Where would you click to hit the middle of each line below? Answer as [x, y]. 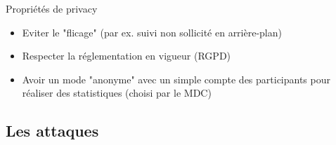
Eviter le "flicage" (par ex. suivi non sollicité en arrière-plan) [152, 32]
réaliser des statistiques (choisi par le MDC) [117, 93]
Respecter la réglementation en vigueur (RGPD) [127, 56]
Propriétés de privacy [52, 8]
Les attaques [52, 131]
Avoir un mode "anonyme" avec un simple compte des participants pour [176, 79]
